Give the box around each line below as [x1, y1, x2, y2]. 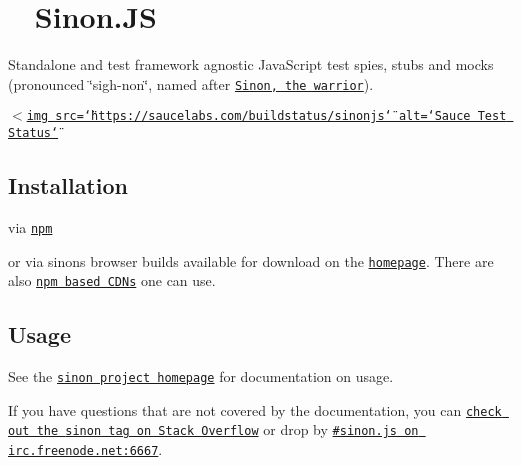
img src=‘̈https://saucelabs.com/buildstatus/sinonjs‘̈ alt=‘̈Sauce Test [26, 109, 507, 124]
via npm [8, 216, 53, 237]
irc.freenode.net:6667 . [8, 439, 163, 460]
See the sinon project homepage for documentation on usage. [8, 366, 394, 387]
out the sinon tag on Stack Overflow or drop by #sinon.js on [8, 419, 419, 440]
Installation [8, 170, 128, 201]
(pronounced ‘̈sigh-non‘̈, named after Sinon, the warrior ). [8, 73, 374, 94]
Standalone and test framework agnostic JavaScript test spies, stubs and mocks [8, 54, 494, 75]
